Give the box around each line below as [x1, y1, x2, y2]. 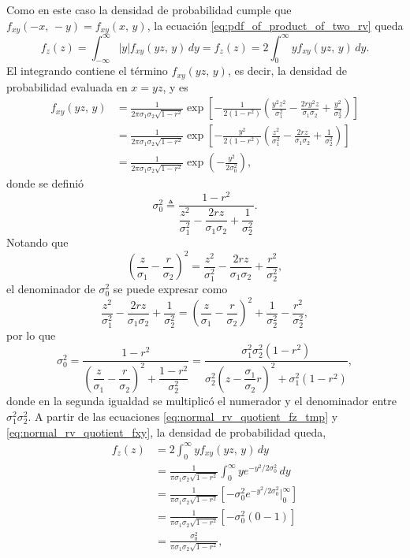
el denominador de [6, 281, 95, 296]
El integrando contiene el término [6, 62, 168, 79]
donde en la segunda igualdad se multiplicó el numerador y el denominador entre [6, 392, 397, 409]
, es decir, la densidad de [227, 62, 347, 79]
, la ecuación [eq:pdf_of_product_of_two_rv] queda [147, 17, 404, 33]
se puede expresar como [113, 281, 228, 296]
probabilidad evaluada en [6, 78, 128, 95]
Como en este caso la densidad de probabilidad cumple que [6, 2, 292, 17]
